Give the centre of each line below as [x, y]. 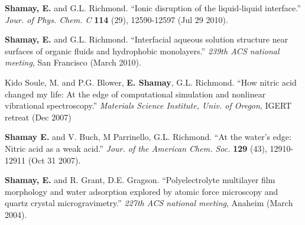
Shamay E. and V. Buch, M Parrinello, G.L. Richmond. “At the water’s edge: [148, 137]
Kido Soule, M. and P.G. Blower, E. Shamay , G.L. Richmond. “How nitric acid [151, 82]
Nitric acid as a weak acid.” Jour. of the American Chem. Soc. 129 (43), [136, 148]
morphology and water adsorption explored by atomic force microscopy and [142, 191]
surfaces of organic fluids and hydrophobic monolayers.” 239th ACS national [142, 50]
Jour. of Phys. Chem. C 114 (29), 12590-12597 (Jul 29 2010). [116, 19]
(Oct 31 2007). [54, 160]
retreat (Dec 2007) [38, 117]
